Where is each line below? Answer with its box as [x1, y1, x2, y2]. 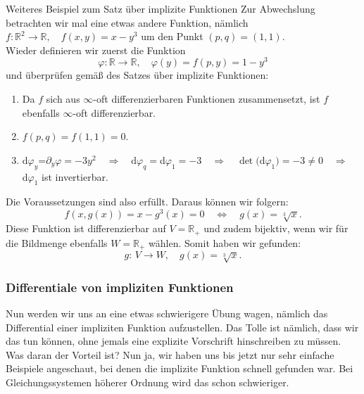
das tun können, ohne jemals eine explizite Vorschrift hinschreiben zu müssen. [6, 333, 341, 348]
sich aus [46, 91, 80, 106]
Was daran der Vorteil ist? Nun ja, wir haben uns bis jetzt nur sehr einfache [6, 347, 334, 362]
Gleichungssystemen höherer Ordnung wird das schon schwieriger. [6, 374, 289, 389]
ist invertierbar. [42, 169, 108, 184]
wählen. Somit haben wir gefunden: [149, 235, 301, 250]
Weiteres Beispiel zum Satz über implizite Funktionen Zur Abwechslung [6, 1, 315, 15]
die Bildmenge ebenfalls [6, 235, 108, 250]
